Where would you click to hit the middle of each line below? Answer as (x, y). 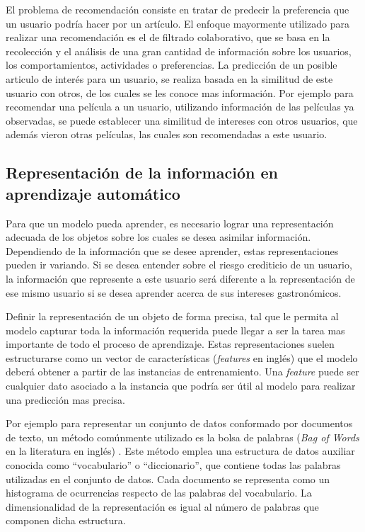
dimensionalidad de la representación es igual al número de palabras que (162, 506)
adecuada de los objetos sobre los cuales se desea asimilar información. (158, 237)
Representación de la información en (142, 172)
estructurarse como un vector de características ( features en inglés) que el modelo (182, 357)
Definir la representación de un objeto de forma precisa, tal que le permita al (172, 316)
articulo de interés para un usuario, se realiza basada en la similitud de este (169, 78)
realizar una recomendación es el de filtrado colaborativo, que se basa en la (168, 37)
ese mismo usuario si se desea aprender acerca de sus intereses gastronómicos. (174, 292)
